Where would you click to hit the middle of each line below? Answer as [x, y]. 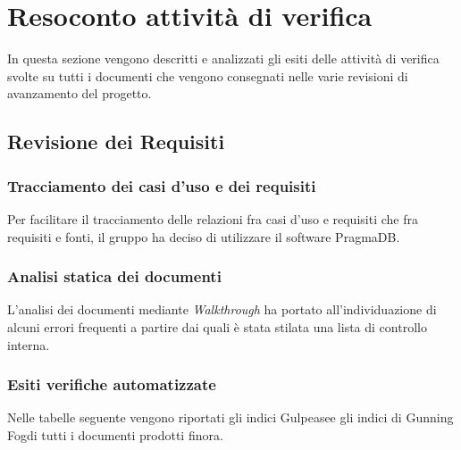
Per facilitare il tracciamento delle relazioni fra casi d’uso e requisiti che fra [213, 218]
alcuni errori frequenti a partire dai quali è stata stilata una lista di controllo [217, 326]
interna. [29, 344]
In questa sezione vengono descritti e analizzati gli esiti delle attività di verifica [223, 58]
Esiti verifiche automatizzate [112, 384]
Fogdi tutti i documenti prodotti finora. [115, 434]
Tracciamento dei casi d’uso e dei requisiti [162, 185]
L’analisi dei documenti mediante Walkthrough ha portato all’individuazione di [222, 309]
